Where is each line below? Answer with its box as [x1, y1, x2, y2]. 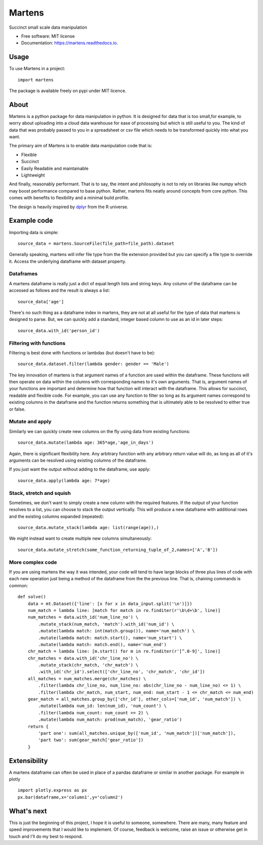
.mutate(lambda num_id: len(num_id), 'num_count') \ [38, 703, 167, 709]
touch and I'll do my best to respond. [9, 833, 83, 839]
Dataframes [9, 271, 38, 277]
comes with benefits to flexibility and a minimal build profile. [9, 195, 130, 201]
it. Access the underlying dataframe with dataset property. [9, 258, 127, 264]
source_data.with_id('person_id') [18, 328, 100, 334]
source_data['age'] [18, 299, 64, 304]
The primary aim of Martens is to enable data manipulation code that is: [9, 143, 152, 149]
